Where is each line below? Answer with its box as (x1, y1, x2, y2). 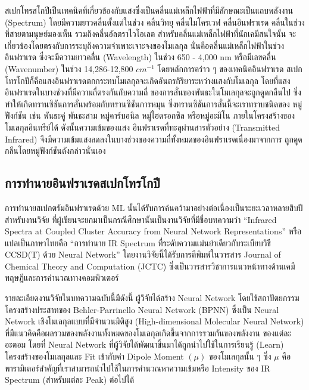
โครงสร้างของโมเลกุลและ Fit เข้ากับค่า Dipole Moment (5, 350, 184, 363)
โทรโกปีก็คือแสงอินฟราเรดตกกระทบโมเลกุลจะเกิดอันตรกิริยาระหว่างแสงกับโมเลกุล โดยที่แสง (5, 74, 291, 86)
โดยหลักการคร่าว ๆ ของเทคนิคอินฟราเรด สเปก (157, 62, 302, 75)
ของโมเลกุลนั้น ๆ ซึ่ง (208, 350, 271, 363)
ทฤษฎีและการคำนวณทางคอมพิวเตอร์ (5, 271, 119, 284)
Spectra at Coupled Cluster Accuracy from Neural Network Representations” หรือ (5, 225, 302, 237)
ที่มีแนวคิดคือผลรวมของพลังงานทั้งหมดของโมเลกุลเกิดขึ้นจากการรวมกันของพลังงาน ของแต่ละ (5, 326, 292, 339)
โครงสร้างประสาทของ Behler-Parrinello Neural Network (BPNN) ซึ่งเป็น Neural (5, 303, 279, 315)
